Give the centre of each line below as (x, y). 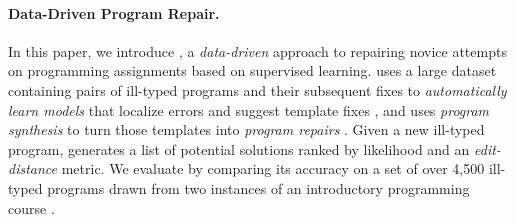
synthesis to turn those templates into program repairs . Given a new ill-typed (246, 129)
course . (31, 207)
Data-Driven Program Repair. (114, 12)
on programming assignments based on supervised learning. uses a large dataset (252, 70)
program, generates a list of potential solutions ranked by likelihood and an (239, 148)
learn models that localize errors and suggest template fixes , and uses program (249, 109)
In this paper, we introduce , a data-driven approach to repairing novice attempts (257, 50)
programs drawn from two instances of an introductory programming (258, 187)
